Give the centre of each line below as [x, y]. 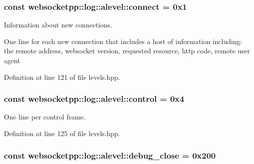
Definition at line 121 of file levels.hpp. [62, 77]
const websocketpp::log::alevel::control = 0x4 [94, 99]
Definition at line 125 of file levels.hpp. [62, 133]
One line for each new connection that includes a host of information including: [123, 41]
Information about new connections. [58, 25]
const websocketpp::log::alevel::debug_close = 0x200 [110, 155]
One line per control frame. [45, 117]
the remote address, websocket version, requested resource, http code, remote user [127, 51]
